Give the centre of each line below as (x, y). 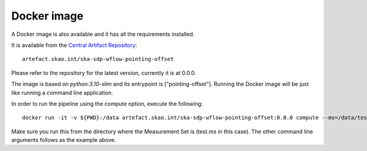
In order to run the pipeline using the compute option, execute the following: (107, 104)
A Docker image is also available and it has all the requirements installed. (103, 34)
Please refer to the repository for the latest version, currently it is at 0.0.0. (104, 72)
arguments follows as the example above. (64, 140)
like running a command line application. (62, 93)
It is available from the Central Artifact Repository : (74, 45)
